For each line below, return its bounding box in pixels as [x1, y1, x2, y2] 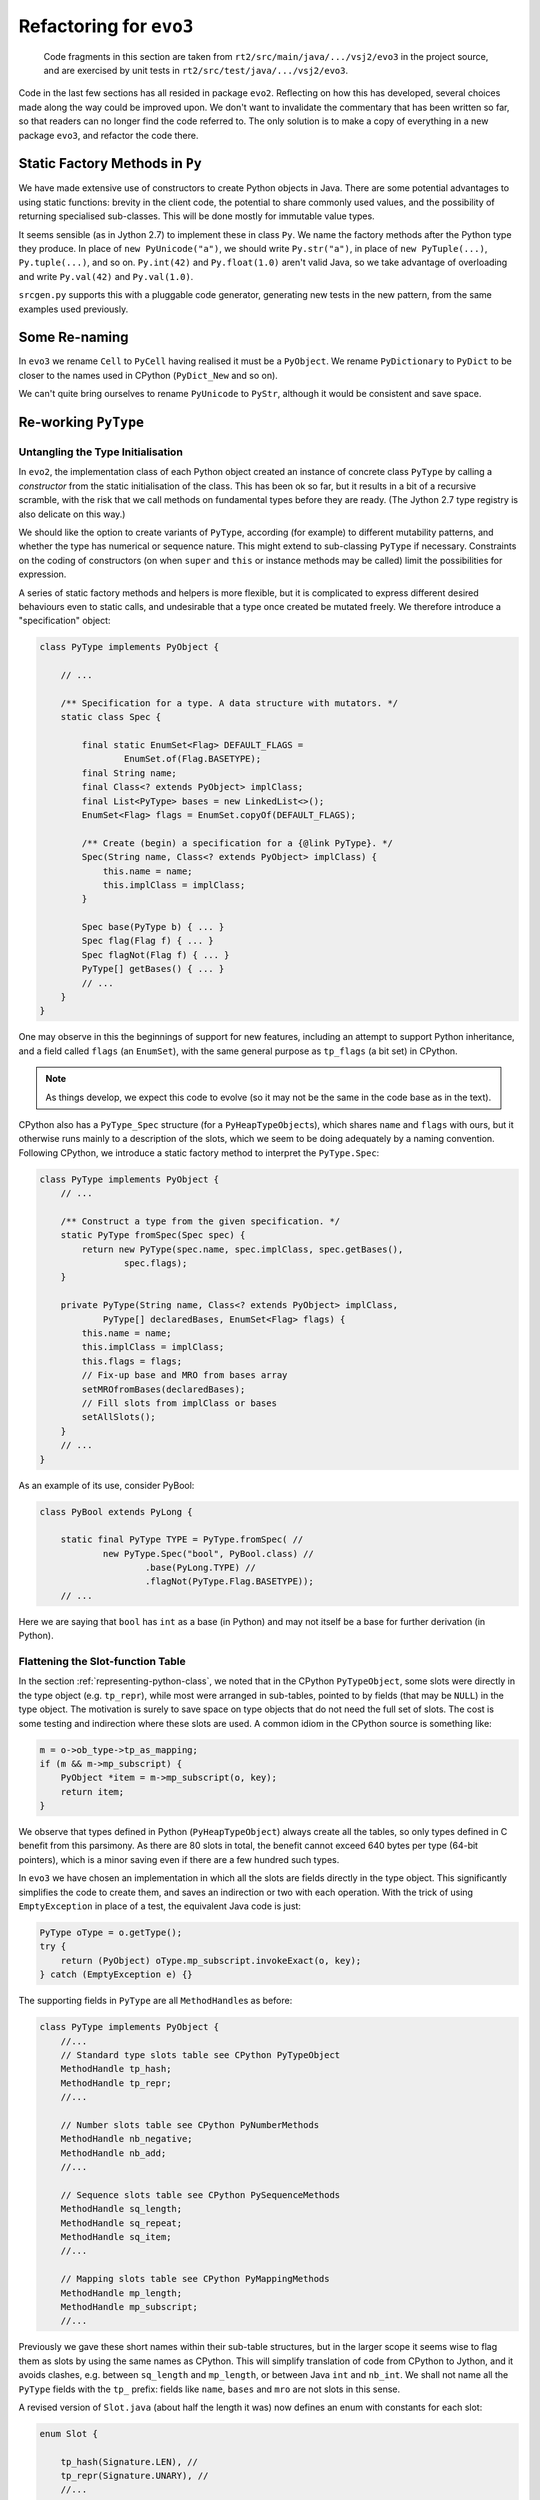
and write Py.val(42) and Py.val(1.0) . [18, 270, 194, 282]
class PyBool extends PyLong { [39, 1506, 194, 1517]
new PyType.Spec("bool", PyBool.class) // [102, 1548, 314, 1559]
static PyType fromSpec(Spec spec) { [60, 1230, 246, 1241]
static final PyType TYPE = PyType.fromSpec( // [60, 1534, 304, 1545]
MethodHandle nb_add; [60, 2147, 167, 2159]
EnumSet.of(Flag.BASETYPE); [123, 753, 262, 765]
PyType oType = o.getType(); [39, 1927, 183, 1939]
